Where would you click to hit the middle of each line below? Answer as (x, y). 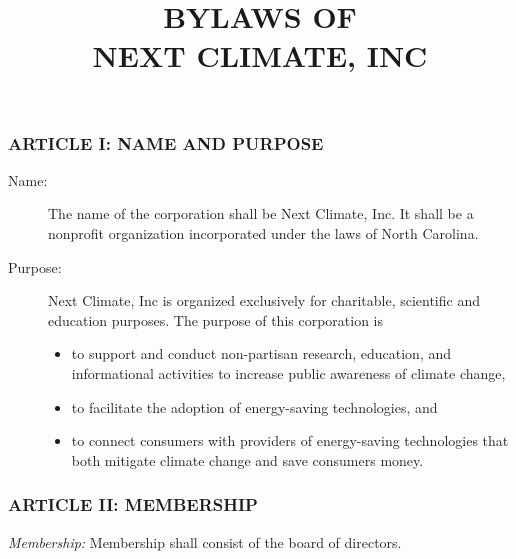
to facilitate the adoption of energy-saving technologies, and (254, 406)
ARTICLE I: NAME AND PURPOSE (166, 142)
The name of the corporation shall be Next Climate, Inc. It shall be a (261, 213)
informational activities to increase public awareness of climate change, (288, 373)
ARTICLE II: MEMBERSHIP (133, 504)
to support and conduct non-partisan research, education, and (261, 353)
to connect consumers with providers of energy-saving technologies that (290, 440)
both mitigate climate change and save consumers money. (247, 459)
